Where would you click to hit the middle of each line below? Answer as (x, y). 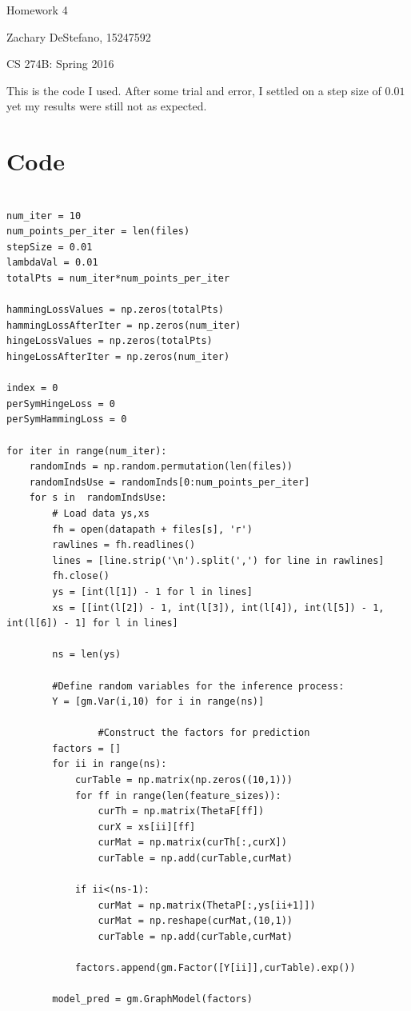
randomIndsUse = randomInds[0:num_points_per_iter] (170, 482)
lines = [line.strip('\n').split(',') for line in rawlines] (218, 560)
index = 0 (32, 388)
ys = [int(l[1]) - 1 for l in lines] (152, 591)
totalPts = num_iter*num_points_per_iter (118, 279)
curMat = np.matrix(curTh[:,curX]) (192, 843)
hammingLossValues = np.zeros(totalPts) (116, 310)
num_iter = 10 (44, 216)
